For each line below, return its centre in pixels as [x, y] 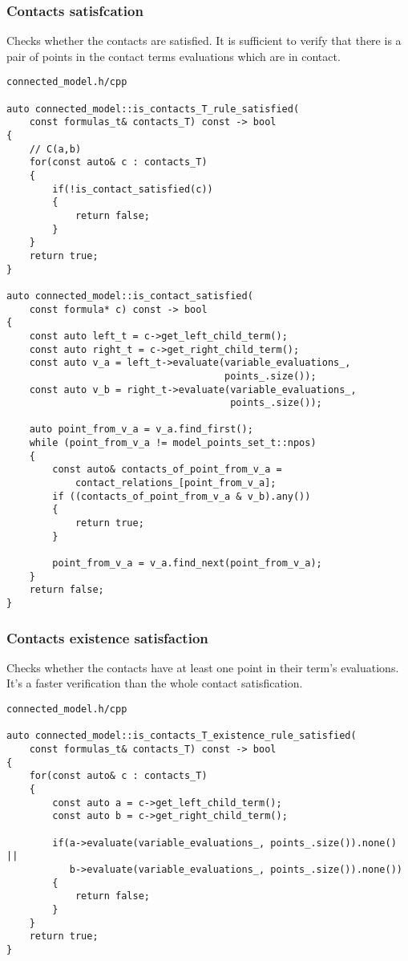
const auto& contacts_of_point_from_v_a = [167, 470]
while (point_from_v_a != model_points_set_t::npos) [173, 443]
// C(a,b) [55, 149]
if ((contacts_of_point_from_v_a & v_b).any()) [182, 496]
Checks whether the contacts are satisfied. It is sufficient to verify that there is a [204, 41]
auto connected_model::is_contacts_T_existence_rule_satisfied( [182, 736]
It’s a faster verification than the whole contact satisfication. [155, 683]
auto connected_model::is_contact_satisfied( [130, 296]
